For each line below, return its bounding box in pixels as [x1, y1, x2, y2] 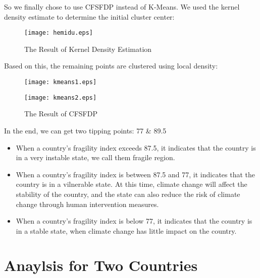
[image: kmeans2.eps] [24, 94, 97, 101]
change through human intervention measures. [16, 198, 159, 209]
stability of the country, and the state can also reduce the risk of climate [16, 188, 240, 199]
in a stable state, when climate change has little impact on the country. [16, 225, 237, 236]
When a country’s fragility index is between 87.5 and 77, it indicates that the [16, 169, 255, 179]
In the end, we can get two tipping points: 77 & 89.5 [4, 125, 167, 135]
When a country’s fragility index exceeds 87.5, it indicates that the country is [16, 142, 256, 153]
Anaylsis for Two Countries [4, 255, 198, 275]
